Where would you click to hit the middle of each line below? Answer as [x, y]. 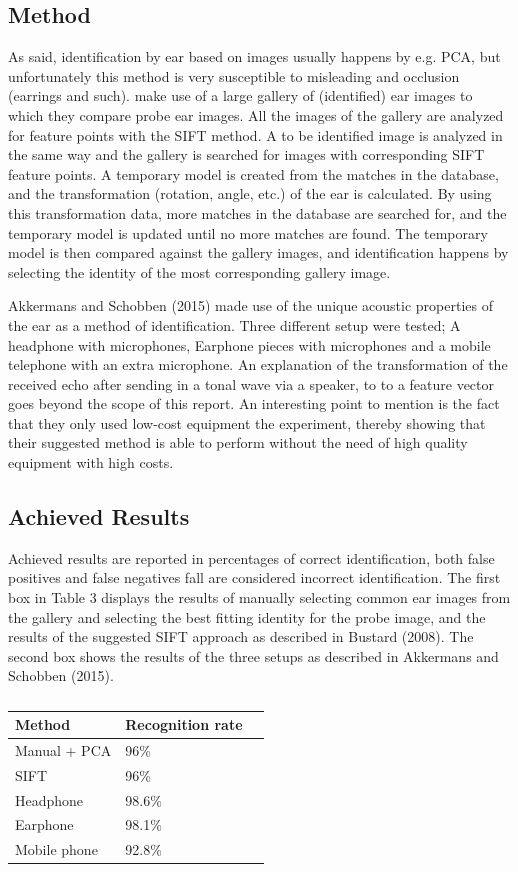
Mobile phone [56, 849]
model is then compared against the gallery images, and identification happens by [258, 252]
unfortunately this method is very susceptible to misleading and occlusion [234, 75]
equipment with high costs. [91, 462]
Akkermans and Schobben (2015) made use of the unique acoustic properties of [250, 305]
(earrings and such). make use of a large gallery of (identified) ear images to [240, 95]
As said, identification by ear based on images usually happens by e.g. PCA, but [254, 56]
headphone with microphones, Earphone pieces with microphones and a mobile [249, 344]
